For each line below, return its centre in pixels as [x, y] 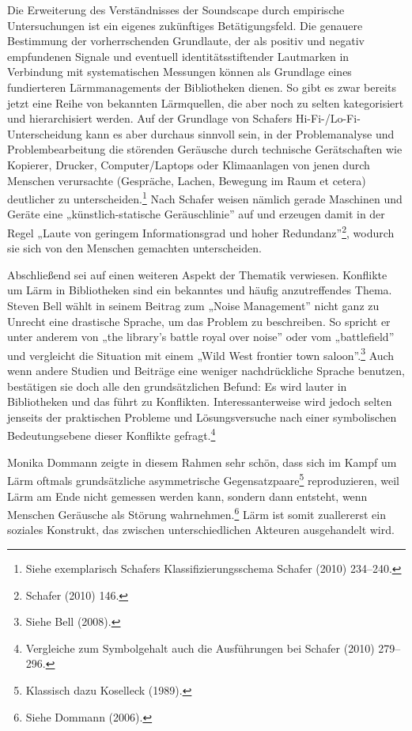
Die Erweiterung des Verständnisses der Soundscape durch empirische [176, 9]
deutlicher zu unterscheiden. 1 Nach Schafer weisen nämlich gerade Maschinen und [205, 197]
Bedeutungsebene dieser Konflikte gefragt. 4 [112, 434]
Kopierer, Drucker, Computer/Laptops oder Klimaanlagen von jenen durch [189, 164]
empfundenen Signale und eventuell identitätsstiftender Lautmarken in [178, 56]
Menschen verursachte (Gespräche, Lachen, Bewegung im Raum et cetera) [187, 180]
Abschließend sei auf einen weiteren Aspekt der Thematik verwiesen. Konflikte [197, 274]
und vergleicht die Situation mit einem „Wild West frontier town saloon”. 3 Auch [201, 354]
